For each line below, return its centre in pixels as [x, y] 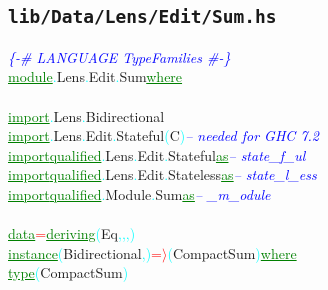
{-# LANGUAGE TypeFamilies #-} [119, 56]
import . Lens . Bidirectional [86, 115]
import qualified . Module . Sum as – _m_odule [139, 193]
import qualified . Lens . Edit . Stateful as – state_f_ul [157, 154]
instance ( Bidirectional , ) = [85, 252]
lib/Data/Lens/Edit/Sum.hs [142, 17]
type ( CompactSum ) [68, 272]
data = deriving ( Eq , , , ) [72, 233]
